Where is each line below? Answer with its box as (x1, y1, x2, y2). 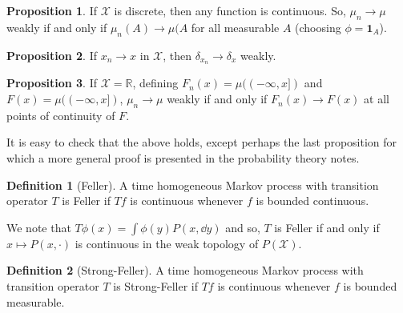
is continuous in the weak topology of (75, 235, 259, 251)
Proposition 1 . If (6, 2, 97, 18)
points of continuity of (6, 106, 115, 123)
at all (364, 90, 390, 107)
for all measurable (191, 18, 280, 35)
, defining (132, 74, 179, 91)
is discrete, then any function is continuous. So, (114, 2, 346, 18)
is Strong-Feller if (113, 278, 198, 294)
